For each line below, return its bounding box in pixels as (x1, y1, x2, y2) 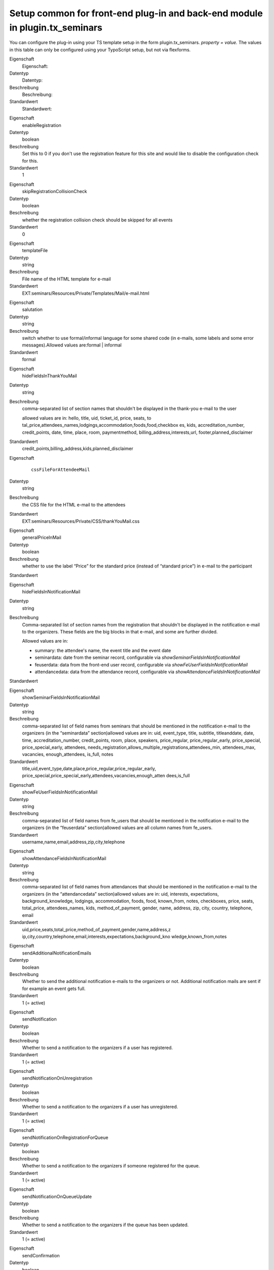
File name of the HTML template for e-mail (22, 276, 111, 282)
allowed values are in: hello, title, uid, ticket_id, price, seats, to (22, 415, 152, 421)
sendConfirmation (22, 1252, 60, 1258)
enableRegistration (22, 122, 62, 128)
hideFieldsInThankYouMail (22, 372, 77, 378)
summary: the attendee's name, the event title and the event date (35, 647, 171, 653)
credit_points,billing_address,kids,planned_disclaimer (22, 446, 133, 452)
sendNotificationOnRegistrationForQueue (22, 1134, 109, 1140)
